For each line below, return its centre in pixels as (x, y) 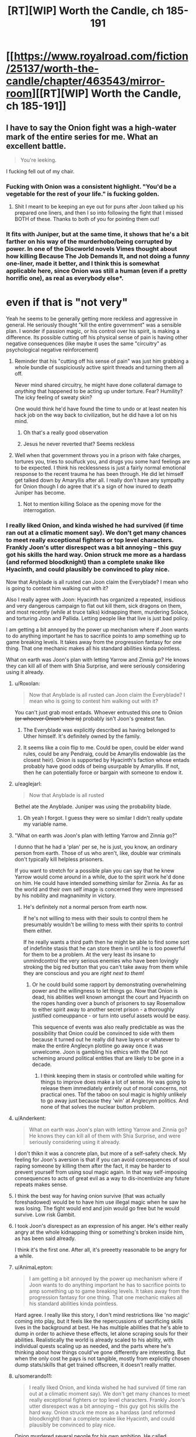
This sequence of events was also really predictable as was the (108, 1027)
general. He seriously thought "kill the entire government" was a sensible (94, 325)
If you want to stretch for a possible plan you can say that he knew (94, 871)
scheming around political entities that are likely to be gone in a (108, 1058)
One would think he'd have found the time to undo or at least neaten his (100, 409)
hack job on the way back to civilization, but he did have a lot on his (96, 415)
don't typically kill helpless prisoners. (59, 859)
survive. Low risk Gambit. (45, 1215)
